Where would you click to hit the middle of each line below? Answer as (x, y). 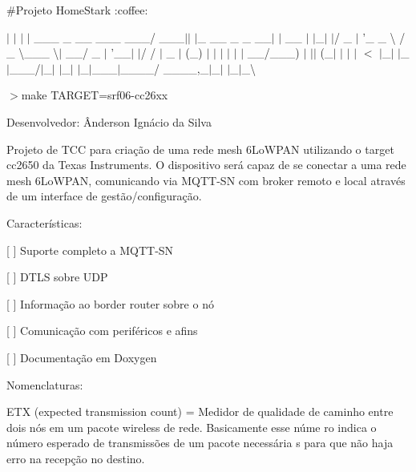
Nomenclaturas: (45, 384)
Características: (44, 222)
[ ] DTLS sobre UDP (57, 277)
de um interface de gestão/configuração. (104, 196)
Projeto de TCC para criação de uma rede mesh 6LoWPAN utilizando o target (200, 149)
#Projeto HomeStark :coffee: (77, 10)
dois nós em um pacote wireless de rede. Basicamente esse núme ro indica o (192, 427)
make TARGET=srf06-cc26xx (95, 95)
